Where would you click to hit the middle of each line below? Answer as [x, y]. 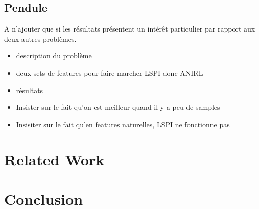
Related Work [54, 159]
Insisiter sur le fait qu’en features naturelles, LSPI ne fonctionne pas [123, 124]
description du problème [54, 56]
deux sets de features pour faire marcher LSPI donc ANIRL [110, 72]
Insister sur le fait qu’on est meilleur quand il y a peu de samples [118, 107]
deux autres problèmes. [40, 38]
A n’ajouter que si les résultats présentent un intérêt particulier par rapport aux [130, 29]
